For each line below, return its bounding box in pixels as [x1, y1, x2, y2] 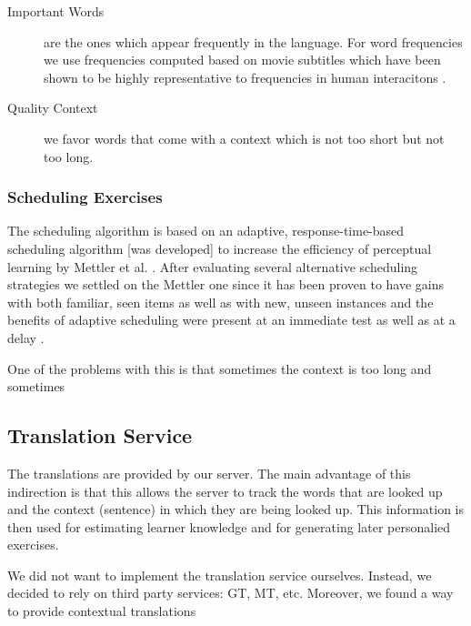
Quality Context [7, 98, 98, 117]
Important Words [7, 2, 105, 20]
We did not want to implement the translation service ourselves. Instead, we [7, 565, 432, 584]
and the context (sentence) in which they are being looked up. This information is [7, 500, 464, 519]
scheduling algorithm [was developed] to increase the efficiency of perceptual [7, 238, 432, 257]
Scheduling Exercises [7, 186, 163, 208]
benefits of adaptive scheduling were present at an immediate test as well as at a [7, 310, 456, 329]
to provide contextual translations [7, 601, 196, 621]
